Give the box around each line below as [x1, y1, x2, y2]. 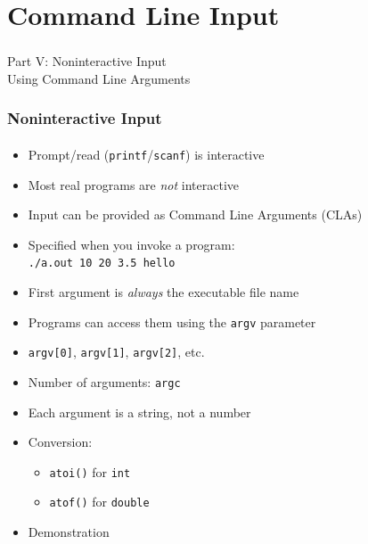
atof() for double [49, 492, 150, 511]
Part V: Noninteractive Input [7, 52, 167, 70]
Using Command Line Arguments [7, 69, 191, 87]
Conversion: [28, 433, 93, 451]
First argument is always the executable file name [28, 283, 299, 301]
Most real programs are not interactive [28, 175, 240, 194]
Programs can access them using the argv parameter [28, 312, 316, 331]
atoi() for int [49, 462, 131, 481]
